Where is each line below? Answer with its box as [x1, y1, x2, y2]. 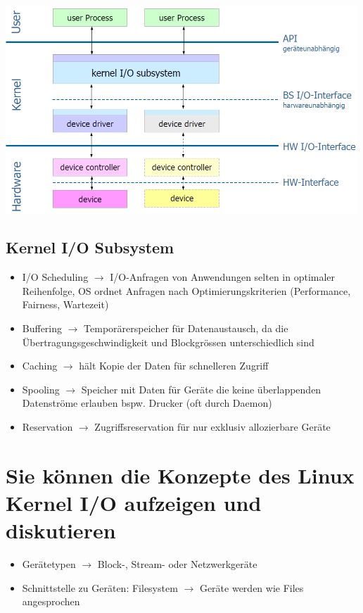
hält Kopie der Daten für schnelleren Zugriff [79, 358, 269, 373]
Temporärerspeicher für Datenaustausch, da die [84, 321, 288, 336]
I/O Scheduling [22, 270, 89, 284]
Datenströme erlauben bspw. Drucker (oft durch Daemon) [22, 396, 272, 410]
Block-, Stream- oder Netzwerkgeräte [97, 557, 257, 571]
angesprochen [22, 594, 80, 609]
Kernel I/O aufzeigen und [6, 488, 262, 517]
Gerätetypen [22, 557, 76, 571]
